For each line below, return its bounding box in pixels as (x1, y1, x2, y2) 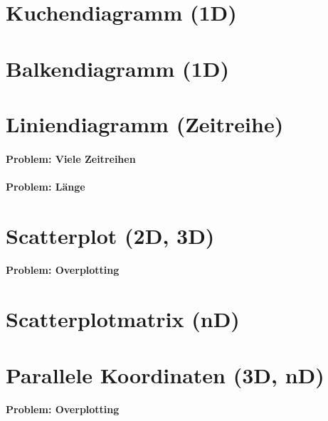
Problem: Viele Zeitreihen (6, 151, 136, 166)
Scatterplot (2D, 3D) (6, 220, 215, 250)
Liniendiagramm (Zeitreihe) (6, 109, 284, 138)
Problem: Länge (6, 178, 85, 193)
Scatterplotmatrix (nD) (6, 304, 240, 334)
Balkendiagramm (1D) (6, 53, 229, 82)
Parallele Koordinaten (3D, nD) (6, 360, 324, 389)
